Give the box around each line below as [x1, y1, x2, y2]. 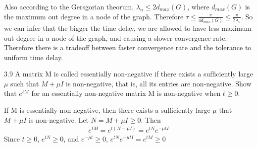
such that [10, 78, 39, 88]
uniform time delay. [4, 52, 63, 62]
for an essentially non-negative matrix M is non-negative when [31, 88, 221, 98]
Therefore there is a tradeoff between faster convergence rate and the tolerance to [4, 42, 252, 53]
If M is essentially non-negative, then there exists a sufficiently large [4, 105, 210, 115]
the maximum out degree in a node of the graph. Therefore [4, 11, 184, 21]
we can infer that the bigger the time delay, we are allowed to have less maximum [4, 22, 252, 33]
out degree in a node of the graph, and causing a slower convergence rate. [4, 32, 227, 43]
